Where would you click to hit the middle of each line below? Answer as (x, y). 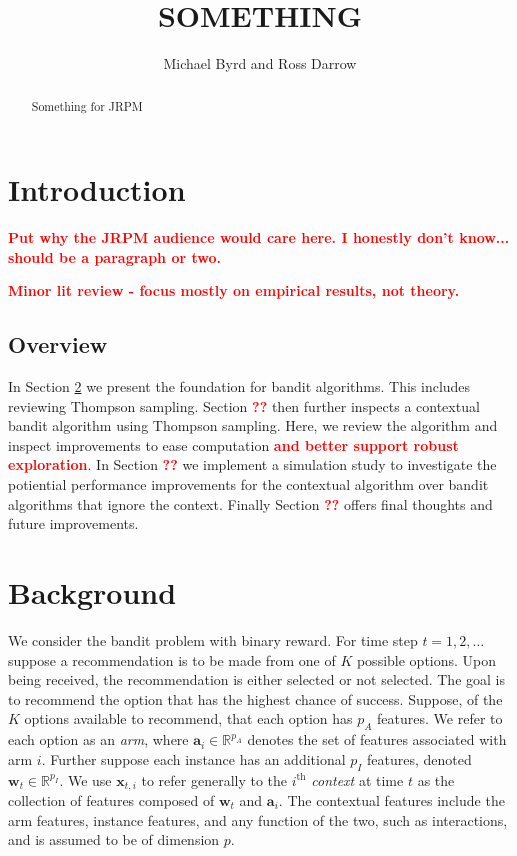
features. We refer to (440, 718)
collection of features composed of (111, 799)
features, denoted (419, 758)
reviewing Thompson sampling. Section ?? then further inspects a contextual (244, 405)
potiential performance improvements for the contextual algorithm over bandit (248, 484)
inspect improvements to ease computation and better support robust (233, 444)
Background (92, 592)
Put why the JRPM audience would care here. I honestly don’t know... (259, 237)
